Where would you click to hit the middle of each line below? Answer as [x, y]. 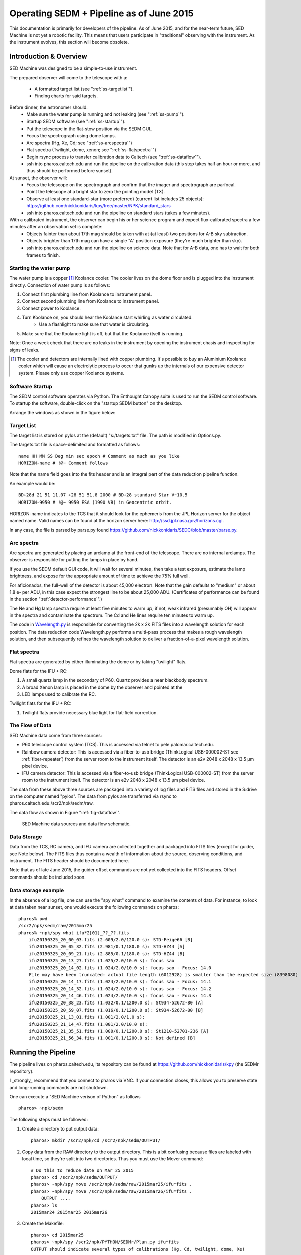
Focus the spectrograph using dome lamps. [71, 136]
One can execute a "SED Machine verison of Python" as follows [75, 1096]
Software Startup [31, 386]
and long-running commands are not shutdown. [59, 1087]
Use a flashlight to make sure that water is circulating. [94, 324]
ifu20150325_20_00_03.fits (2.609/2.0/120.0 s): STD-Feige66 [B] [111, 939]
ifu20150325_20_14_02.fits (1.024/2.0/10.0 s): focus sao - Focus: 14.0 [120, 968]
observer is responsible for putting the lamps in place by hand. [74, 560]
